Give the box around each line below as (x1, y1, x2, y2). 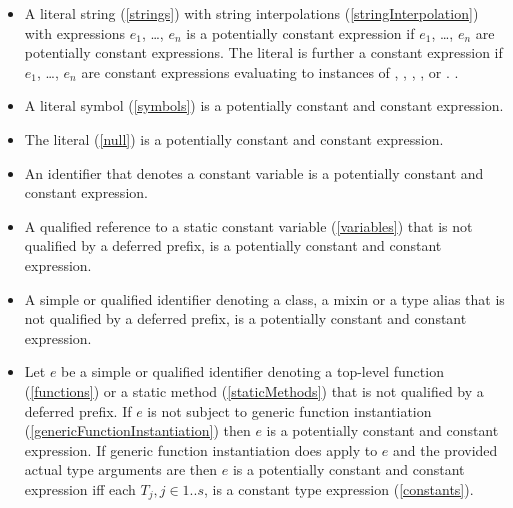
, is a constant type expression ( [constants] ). (203, 478, 474, 499)
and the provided (393, 439, 498, 460)
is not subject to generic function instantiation (147, 400, 432, 421)
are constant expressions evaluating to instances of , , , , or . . (81, 61, 459, 82)
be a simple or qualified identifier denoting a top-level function (61, 361, 444, 382)
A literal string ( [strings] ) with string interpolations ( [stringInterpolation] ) (24, 3, 479, 23)
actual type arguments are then (24, 459, 218, 480)
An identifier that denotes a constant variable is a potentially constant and (24, 162, 484, 183)
